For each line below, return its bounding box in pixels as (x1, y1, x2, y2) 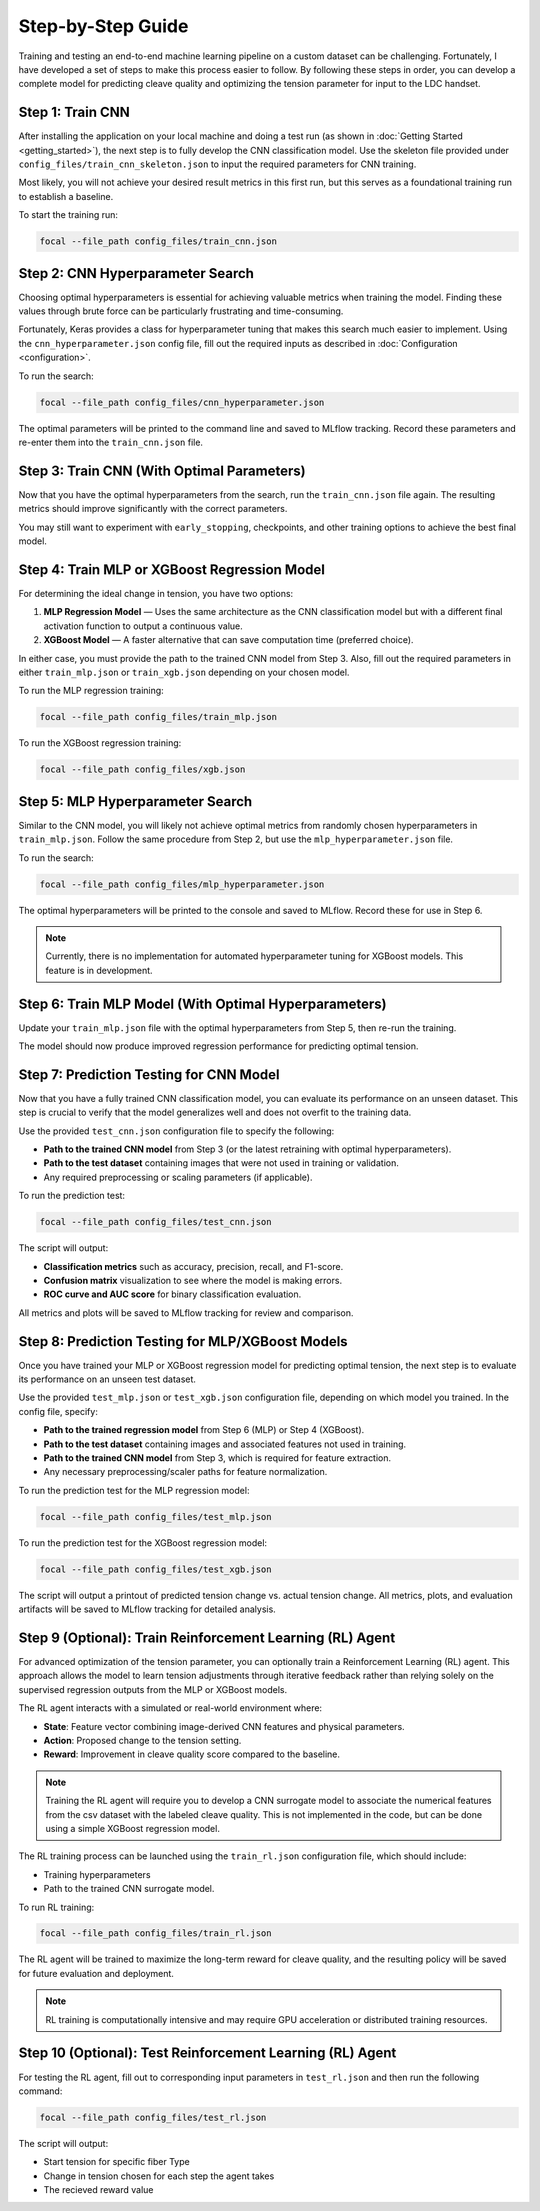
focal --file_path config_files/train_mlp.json (39, 711, 277, 723)
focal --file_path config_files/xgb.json (39, 764, 246, 775)
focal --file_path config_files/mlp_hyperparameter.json (39, 878, 325, 890)
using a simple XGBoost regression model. (45, 1822, 220, 1834)
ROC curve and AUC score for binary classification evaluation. (43, 1288, 302, 1300)
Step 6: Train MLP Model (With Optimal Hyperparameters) (18, 995, 387, 1012)
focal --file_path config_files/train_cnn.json (39, 236, 277, 247)
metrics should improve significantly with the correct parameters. (18, 503, 288, 515)
